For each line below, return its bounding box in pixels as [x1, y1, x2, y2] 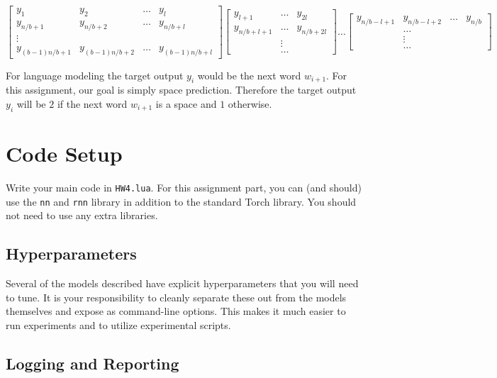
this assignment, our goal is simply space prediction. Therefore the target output [6, 82, 357, 97]
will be [16, 96, 46, 111]
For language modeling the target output [6, 67, 184, 82]
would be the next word [197, 67, 301, 82]
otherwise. [228, 96, 272, 111]
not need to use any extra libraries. [6, 208, 158, 223]
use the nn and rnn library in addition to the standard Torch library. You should [6, 194, 357, 209]
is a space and [155, 96, 217, 111]
